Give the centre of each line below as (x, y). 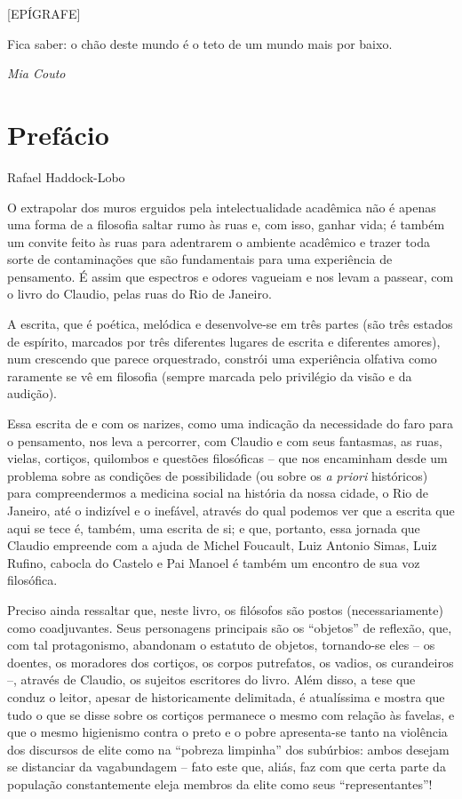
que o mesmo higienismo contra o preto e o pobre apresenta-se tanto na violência (227, 732)
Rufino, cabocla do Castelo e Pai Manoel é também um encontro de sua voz (214, 562)
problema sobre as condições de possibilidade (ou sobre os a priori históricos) (218, 475)
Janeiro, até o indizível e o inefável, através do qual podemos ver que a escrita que (231, 510)
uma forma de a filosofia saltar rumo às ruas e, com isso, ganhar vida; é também (226, 224)
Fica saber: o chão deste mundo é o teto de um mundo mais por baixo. (200, 43)
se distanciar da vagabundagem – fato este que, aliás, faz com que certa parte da (227, 767)
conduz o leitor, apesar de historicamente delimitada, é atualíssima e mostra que (226, 696)
